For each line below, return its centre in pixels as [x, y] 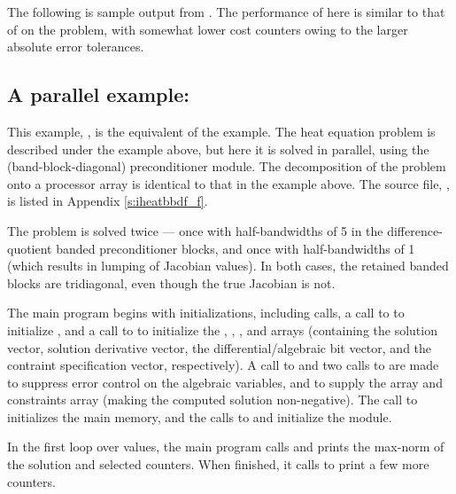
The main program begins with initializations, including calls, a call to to [206, 313]
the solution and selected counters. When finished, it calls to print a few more [218, 464]
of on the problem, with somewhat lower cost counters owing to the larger [208, 29]
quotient [30, 248]
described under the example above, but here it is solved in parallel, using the [218, 149]
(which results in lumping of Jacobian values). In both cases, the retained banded [228, 266]
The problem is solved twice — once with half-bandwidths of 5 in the [195, 230]
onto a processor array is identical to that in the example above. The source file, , [228, 183]
